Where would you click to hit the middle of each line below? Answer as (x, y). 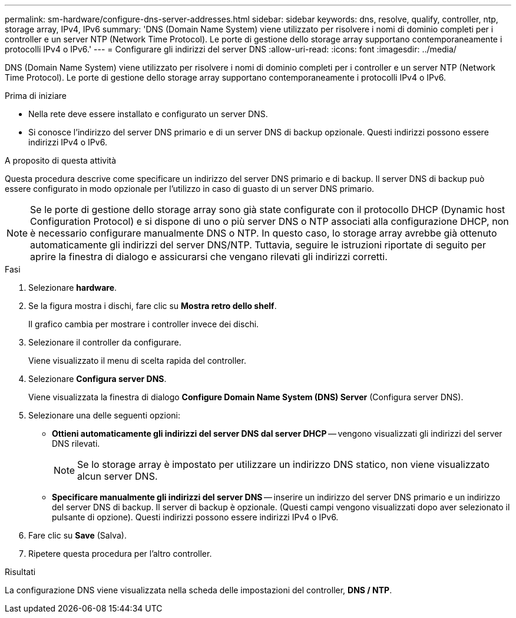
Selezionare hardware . (73, 288)
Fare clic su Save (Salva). (77, 535)
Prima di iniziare (36, 96)
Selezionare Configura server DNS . (97, 379)
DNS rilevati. (76, 443)
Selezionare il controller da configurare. (105, 342)
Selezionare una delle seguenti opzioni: (104, 415)
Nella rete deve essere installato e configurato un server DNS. (148, 114)
